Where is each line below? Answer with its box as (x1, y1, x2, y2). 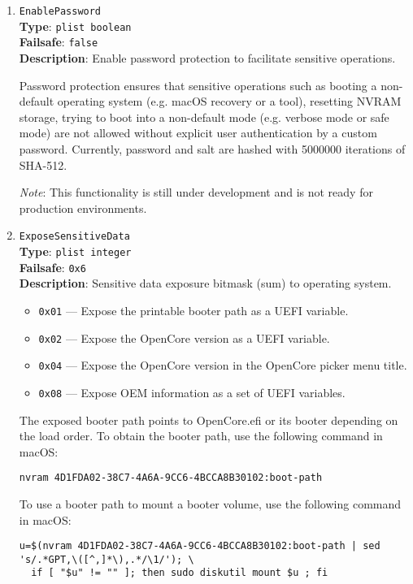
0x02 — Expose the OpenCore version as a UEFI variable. (38, 329, 330, 346)
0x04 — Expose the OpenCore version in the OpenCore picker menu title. (38, 357, 407, 374)
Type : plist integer (19, 242, 132, 259)
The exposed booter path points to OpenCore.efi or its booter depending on (19, 411, 398, 428)
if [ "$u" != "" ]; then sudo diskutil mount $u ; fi (31, 567, 328, 579)
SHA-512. (19, 156, 67, 173)
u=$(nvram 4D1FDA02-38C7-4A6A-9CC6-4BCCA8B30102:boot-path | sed (19, 540, 380, 552)
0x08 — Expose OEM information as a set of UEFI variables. (38, 383, 346, 400)
